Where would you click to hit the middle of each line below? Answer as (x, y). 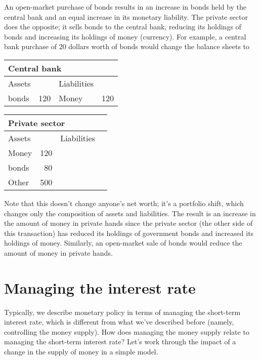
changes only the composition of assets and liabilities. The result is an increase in (130, 213)
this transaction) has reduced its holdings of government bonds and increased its (129, 233)
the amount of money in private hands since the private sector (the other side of (128, 223)
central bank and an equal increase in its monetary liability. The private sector (126, 16)
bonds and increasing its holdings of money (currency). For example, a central (125, 36)
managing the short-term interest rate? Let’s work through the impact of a (120, 342)
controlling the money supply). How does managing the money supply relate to (127, 331)
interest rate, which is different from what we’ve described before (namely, (119, 322)
